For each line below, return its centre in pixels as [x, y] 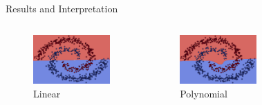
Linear [47, 93]
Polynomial [204, 93]
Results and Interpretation [62, 8]
